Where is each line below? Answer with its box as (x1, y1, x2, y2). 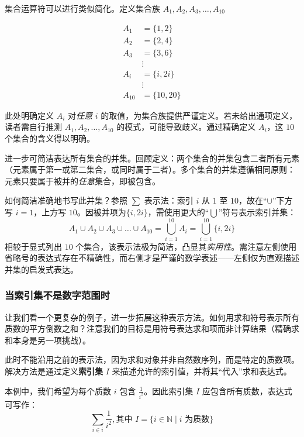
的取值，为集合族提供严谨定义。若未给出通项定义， (101, 109, 298, 121)
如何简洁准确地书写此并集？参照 (5, 194, 127, 207)
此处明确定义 (5, 109, 54, 121)
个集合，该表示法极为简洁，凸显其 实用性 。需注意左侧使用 (75, 240, 297, 252)
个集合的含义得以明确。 (5, 132, 95, 144)
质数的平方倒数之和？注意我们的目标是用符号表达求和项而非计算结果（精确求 (5, 322, 299, 335)
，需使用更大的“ (147, 205, 209, 218)
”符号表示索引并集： (218, 205, 296, 218)
